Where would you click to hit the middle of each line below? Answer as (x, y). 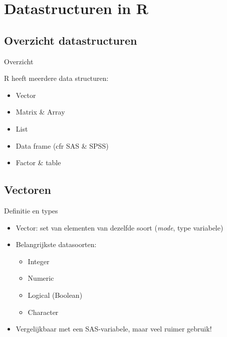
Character (43, 312)
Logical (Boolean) (55, 295)
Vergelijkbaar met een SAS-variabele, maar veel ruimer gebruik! (114, 329)
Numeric (41, 278)
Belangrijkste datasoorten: (56, 244)
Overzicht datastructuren (71, 40)
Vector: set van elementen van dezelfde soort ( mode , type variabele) (120, 227)
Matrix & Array (40, 112)
